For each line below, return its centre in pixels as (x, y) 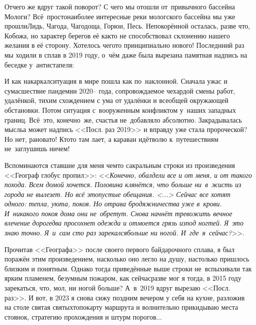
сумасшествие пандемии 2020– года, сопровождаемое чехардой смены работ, (120, 90)
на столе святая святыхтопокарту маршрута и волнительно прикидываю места (121, 307)
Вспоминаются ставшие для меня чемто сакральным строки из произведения (120, 165)
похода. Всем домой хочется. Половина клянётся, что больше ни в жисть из (123, 184)
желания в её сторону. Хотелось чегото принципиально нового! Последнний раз (125, 45)
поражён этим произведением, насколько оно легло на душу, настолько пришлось (127, 259)
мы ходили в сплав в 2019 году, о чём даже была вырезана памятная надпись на (126, 54)
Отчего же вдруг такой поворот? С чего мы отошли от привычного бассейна (120, 6)
